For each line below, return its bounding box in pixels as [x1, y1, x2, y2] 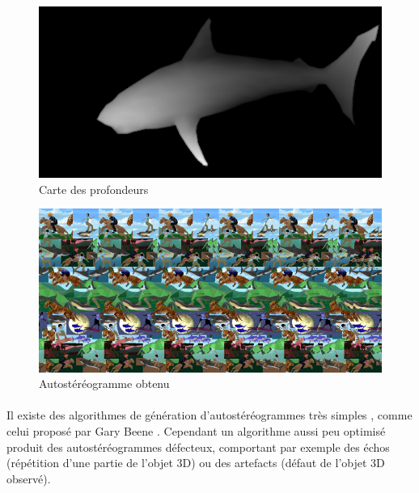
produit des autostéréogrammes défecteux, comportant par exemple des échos [6, 438, 390, 455]
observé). [6, 470, 51, 487]
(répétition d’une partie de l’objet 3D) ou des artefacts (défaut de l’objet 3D [6, 454, 385, 471]
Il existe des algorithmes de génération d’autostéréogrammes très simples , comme [6, 407, 413, 423]
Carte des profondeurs [39, 180, 149, 197]
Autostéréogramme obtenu [39, 375, 170, 392]
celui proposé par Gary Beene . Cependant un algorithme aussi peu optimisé [6, 423, 386, 440]
